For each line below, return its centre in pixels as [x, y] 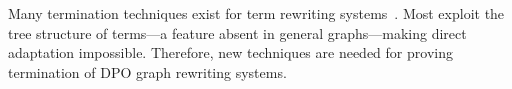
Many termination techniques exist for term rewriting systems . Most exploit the [256, 13]
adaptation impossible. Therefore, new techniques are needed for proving [230, 52]
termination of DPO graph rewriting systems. [147, 71]
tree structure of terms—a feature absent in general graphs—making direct [237, 32]
